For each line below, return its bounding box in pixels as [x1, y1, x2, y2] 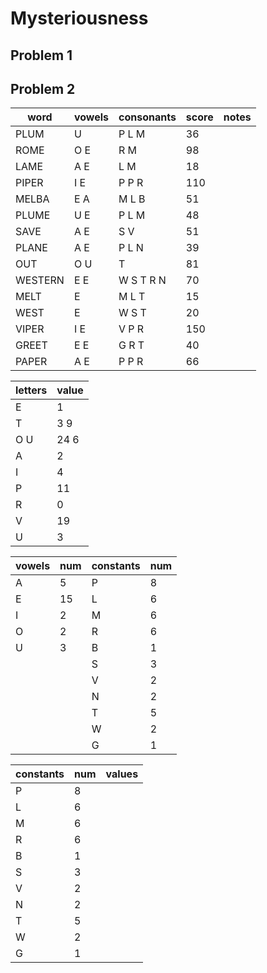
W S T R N [118, 273, 167, 287]
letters [15, 383, 48, 397]
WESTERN [15, 273, 65, 287]
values [105, 767, 139, 781]
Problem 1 [10, 47, 73, 64]
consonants [118, 110, 177, 124]
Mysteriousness [10, 7, 149, 30]
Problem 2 [10, 80, 76, 97]
